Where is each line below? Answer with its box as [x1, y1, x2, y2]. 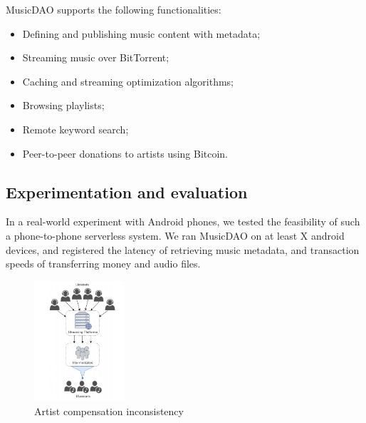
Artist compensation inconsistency [34, 403, 184, 418]
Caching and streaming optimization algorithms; [22, 73, 234, 88]
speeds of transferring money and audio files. [6, 256, 201, 271]
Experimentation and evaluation [6, 180, 248, 203]
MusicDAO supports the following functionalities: [6, 2, 221, 16]
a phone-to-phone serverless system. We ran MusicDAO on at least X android [6, 228, 345, 243]
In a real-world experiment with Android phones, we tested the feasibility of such [6, 214, 360, 229]
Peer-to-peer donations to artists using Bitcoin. [22, 146, 228, 160]
